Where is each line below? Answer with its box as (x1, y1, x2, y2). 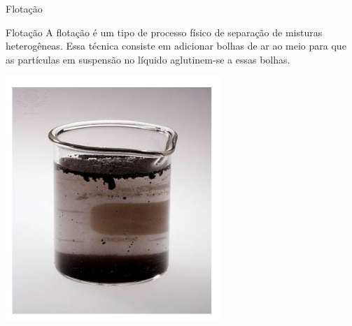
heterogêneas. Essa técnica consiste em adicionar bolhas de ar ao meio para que (6, 38, 346, 53)
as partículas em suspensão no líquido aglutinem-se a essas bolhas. (6, 52, 290, 66)
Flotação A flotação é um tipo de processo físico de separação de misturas (6, 24, 323, 39)
